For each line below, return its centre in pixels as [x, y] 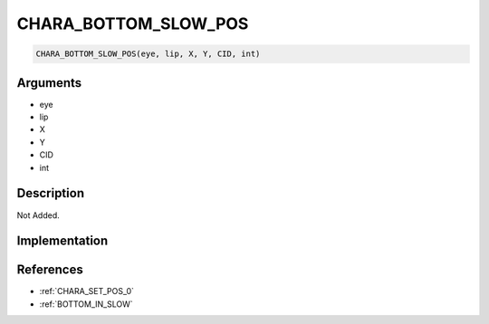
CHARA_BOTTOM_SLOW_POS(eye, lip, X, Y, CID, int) [148, 54]
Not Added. [38, 215]
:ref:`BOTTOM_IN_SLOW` [86, 304]
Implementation [62, 241]
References [50, 270]
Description [51, 193]
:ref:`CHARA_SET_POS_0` [87, 291]
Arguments [49, 83]
